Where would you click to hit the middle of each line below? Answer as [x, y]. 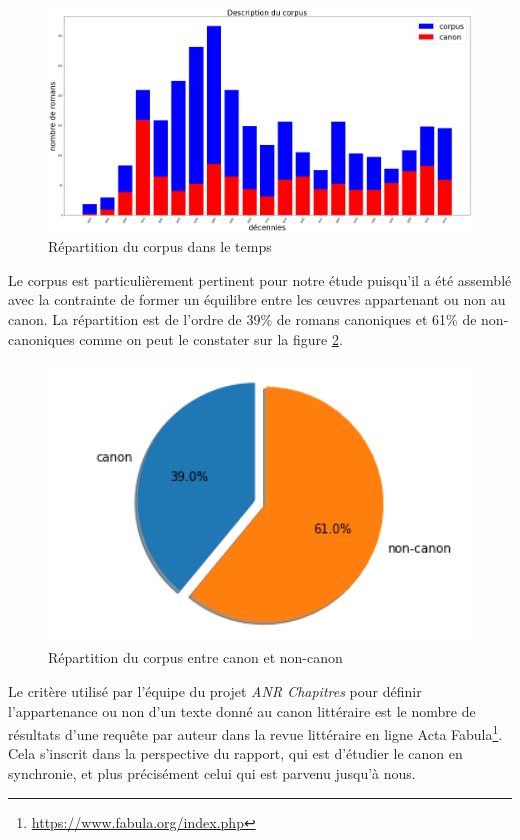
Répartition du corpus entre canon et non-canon [195, 657]
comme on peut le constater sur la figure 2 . [211, 338]
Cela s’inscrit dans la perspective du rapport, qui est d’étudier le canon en [235, 753]
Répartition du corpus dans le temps [160, 246]
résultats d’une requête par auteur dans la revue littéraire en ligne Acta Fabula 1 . [255, 732]
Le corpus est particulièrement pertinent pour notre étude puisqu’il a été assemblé [260, 279]
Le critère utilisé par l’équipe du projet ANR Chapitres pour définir [215, 691]
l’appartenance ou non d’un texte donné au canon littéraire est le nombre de [242, 710]
